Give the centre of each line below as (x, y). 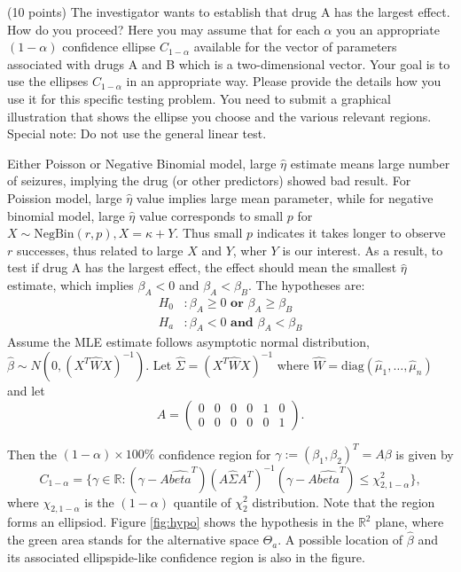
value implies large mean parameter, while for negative (285, 197)
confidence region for (215, 454)
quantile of (202, 501)
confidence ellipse (109, 47)
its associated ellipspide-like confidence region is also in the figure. (186, 556)
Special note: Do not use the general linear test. (137, 133)
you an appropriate (388, 29)
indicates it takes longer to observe (351, 233)
